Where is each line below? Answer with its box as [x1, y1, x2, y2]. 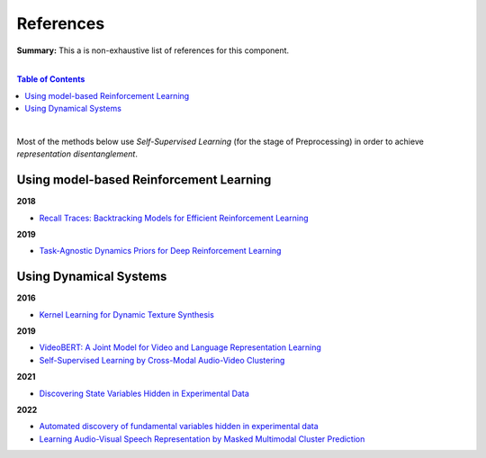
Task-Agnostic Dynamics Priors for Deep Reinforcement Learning [39, 246, 282, 256]
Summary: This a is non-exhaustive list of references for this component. [16, 45, 290, 56]
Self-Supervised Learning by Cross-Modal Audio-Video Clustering [39, 355, 285, 365]
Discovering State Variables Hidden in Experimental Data [39, 388, 249, 399]
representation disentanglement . [16, 148, 139, 159]
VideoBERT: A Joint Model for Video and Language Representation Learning [39, 342, 321, 353]
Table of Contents [16, 74, 85, 85]
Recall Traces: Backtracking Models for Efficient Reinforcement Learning [39, 212, 309, 223]
